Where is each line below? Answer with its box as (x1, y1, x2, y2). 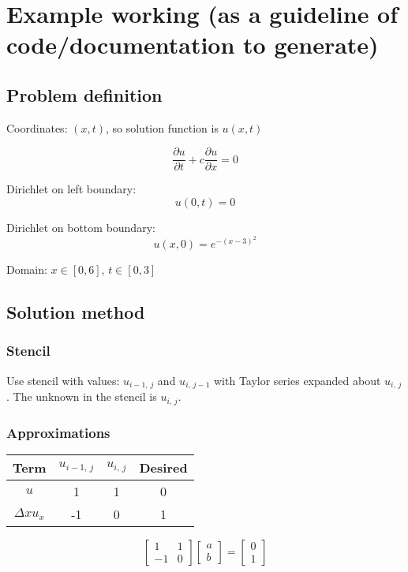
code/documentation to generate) (6, 28, 379, 61)
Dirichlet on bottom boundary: (6, 219, 155, 236)
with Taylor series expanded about (213, 372, 381, 388)
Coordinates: (6, 119, 68, 136)
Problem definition (6, 82, 163, 107)
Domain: (6, 261, 47, 278)
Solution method (6, 300, 145, 324)
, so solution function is (105, 119, 219, 136)
